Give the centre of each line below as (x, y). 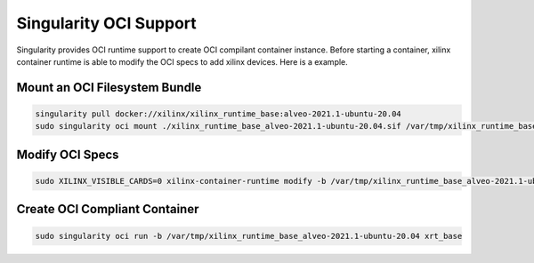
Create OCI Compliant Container (108, 209)
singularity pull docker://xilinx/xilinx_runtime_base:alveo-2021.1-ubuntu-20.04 (218, 114)
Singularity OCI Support (107, 23)
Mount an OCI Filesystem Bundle (109, 88)
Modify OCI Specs (68, 154)
